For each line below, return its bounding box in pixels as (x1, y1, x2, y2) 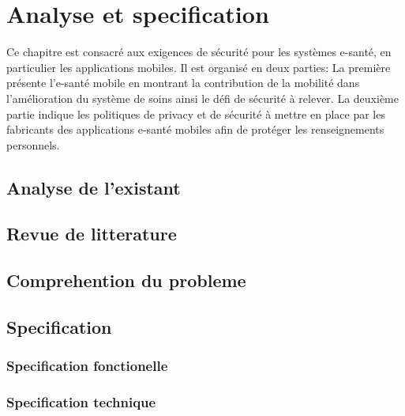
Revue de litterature (6, 221, 177, 246)
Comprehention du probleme (6, 268, 246, 293)
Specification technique (6, 392, 156, 412)
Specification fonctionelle (6, 356, 168, 376)
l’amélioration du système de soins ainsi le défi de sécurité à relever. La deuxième (6, 89, 399, 106)
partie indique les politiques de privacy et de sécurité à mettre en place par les (6, 105, 385, 122)
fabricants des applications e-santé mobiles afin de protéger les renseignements (6, 121, 384, 138)
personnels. (6, 136, 60, 153)
